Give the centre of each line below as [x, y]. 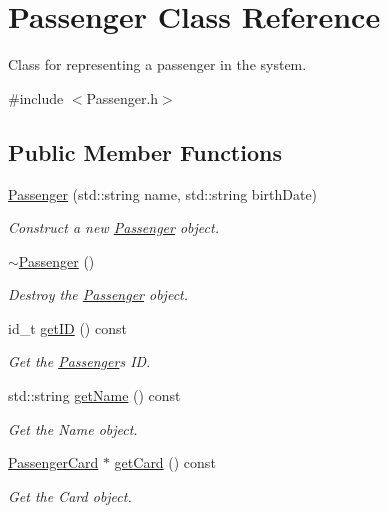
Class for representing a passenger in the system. [157, 64]
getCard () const [165, 462]
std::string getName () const [94, 395]
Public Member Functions [145, 151]
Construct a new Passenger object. [113, 227]
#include [36, 97]
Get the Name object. [73, 428]
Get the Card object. [70, 495]
